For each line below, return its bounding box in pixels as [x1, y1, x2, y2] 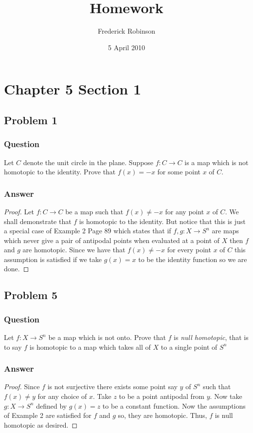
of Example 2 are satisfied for [4, 410, 91, 420]
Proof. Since [4, 381, 40, 392]
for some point [157, 167, 200, 177]
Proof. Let [4, 206, 34, 216]
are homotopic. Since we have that [22, 245, 126, 255]
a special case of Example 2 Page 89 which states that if [4, 226, 171, 236]
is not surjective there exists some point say [47, 381, 178, 392]
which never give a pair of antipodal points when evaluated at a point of [4, 235, 220, 245]
